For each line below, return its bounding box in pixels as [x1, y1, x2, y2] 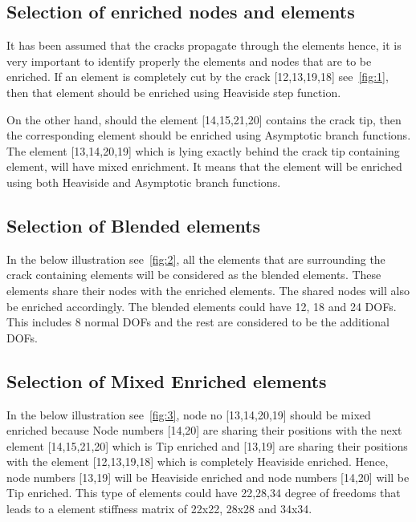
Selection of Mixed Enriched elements [6, 368, 327, 393]
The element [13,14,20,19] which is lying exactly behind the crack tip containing [6, 142, 400, 159]
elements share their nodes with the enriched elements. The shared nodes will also [6, 281, 410, 298]
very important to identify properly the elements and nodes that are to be [6, 52, 372, 69]
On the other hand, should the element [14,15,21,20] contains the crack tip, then [6, 111, 402, 127]
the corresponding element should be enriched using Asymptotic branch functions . [6, 127, 411, 144]
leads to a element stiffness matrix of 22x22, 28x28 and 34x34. [6, 500, 312, 517]
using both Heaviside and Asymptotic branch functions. [6, 173, 281, 190]
